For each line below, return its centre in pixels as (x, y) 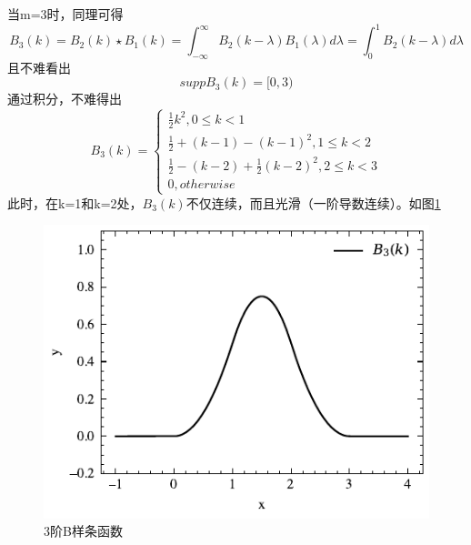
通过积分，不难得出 (65, 99)
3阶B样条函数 (83, 531)
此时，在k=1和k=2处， (75, 202)
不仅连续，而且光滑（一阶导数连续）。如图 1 (313, 202)
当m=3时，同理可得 (65, 14)
